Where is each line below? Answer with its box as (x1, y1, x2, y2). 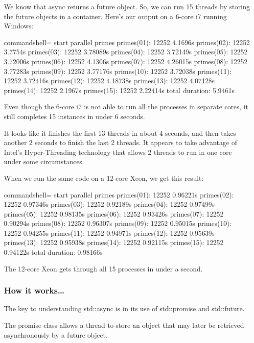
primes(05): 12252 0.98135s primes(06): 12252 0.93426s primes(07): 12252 (4, 208, 224, 219)
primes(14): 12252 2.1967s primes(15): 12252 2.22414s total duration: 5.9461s (4, 85, 235, 95)
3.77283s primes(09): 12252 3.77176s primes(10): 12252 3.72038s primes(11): (4, 66, 231, 76)
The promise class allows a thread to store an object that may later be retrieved (4, 320, 244, 330)
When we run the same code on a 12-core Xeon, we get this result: (4, 172, 204, 183)
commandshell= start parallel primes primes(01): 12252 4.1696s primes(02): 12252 (4, 37, 250, 47)
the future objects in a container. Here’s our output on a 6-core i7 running (4, 11, 227, 21)
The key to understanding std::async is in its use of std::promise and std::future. (4, 303, 245, 314)
